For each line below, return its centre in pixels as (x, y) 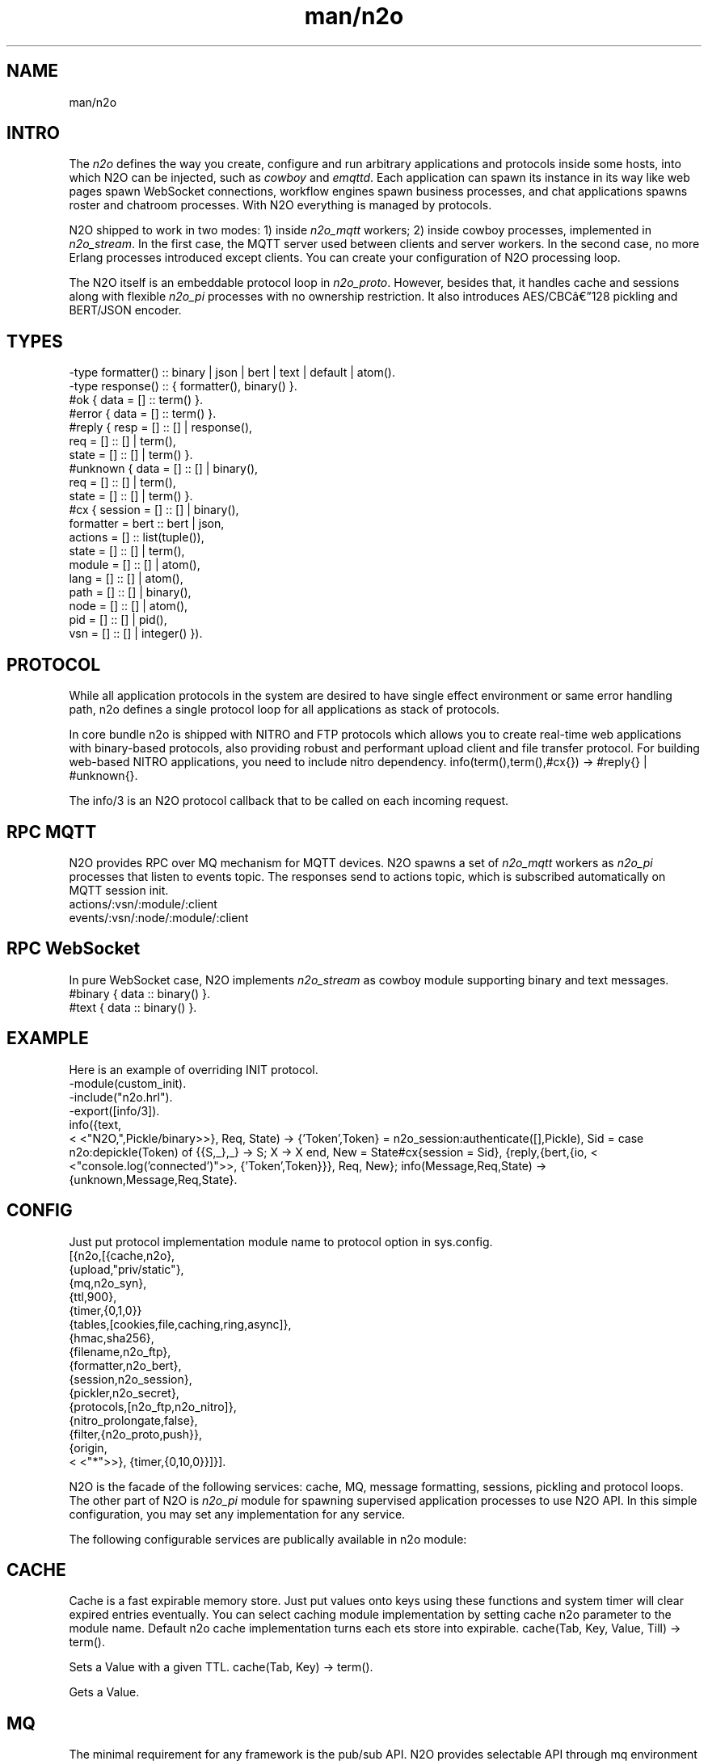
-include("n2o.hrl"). (121, 1097)
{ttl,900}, (93, 1296)
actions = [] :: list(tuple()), (137, 537)
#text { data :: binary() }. (133, 1007)
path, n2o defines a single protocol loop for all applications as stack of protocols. (284, 710)
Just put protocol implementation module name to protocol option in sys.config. (281, 1241)
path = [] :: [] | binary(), (130, 592)
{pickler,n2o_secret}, (124, 1392)
